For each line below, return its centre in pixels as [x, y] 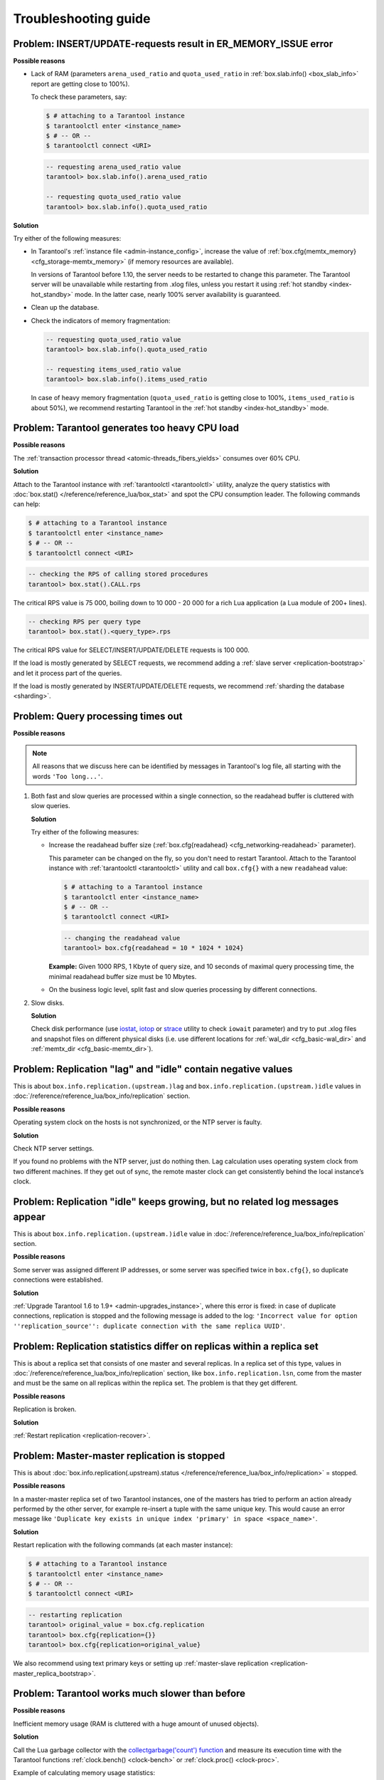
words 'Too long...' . [68, 776]
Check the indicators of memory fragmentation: [101, 320]
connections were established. [58, 1280]
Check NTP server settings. [54, 1148]
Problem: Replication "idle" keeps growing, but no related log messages [176, 1201]
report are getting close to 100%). [80, 84]
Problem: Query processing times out [98, 717]
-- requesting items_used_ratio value [113, 369]
